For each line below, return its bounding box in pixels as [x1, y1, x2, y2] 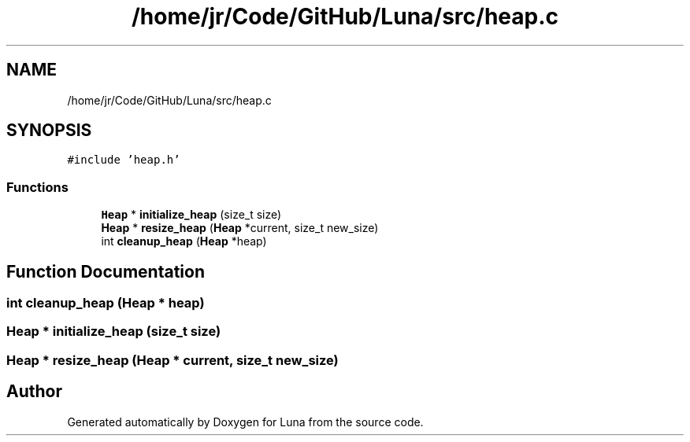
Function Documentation [6, 261, 205, 282]
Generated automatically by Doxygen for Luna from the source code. [67, 414, 424, 429]
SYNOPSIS [6, 120, 92, 141]
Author [6, 381, 62, 402]
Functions [6, 179, 69, 195]
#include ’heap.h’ [67, 153, 180, 167]
